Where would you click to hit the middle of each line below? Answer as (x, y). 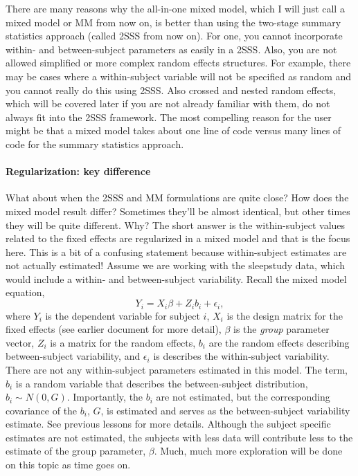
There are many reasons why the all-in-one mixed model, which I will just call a (175, 8)
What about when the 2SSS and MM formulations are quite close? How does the (177, 198)
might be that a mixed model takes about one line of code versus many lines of (173, 130)
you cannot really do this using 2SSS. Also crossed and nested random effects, (171, 90)
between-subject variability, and (73, 356)
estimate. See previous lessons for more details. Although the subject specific (168, 424)
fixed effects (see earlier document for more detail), (114, 329)
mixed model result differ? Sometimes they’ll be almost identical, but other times (178, 211)
